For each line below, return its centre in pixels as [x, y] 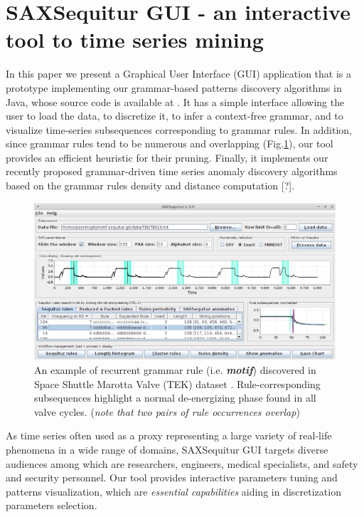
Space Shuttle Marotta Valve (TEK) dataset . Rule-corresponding [177, 383]
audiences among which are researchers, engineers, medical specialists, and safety [182, 463]
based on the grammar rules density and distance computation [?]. [150, 186]
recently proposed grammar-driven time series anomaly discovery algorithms [172, 171]
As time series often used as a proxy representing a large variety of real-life [169, 435]
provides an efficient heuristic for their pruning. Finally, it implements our [167, 157]
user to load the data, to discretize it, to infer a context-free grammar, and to [175, 116]
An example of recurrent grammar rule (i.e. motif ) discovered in [175, 369]
